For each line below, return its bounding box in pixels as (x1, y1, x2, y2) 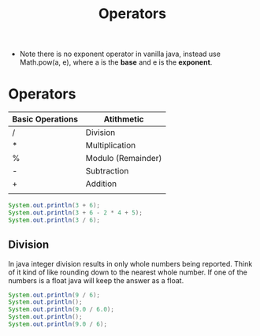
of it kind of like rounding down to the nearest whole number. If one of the (8, 267, 248, 277)
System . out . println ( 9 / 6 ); (8, 291, 101, 299)
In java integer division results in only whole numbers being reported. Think (8, 259, 253, 268)
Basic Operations (12, 114, 79, 125)
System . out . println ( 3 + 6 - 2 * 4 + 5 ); (8, 209, 143, 217)
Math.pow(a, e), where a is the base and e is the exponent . (19, 58, 213, 67)
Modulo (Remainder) (85, 153, 162, 164)
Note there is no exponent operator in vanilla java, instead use (19, 49, 221, 59)
